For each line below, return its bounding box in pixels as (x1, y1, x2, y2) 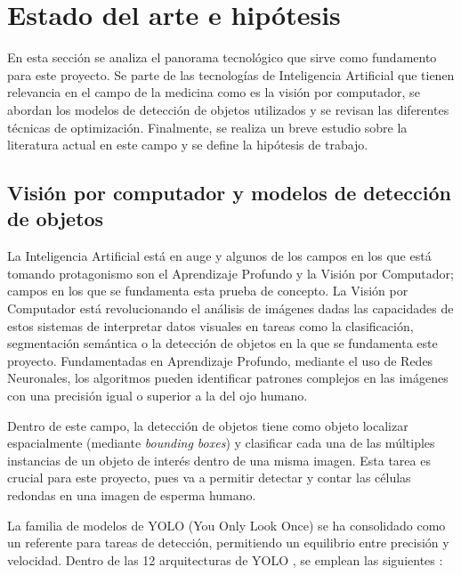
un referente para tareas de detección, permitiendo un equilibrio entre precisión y (7, 533, 449, 552)
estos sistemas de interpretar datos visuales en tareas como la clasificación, (7, 316, 414, 335)
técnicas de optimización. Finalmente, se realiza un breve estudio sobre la (7, 117, 408, 136)
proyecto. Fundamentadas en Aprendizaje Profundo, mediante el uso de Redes (7, 351, 433, 369)
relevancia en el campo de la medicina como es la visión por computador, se (7, 83, 420, 101)
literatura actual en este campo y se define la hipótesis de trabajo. (7, 135, 368, 154)
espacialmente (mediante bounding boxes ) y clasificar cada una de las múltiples (7, 433, 435, 452)
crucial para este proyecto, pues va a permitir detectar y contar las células (7, 468, 411, 487)
